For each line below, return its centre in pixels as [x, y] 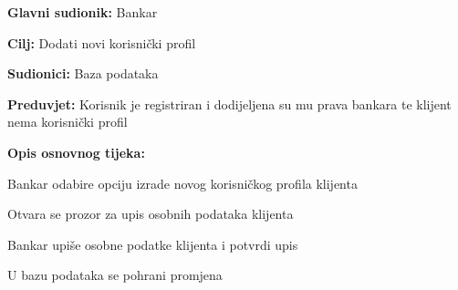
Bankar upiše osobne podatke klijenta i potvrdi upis [153, 244]
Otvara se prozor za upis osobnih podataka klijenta [151, 214]
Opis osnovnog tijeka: [76, 152]
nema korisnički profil [68, 122]
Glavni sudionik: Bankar [83, 12]
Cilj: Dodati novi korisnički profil [102, 42]
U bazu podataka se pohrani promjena [115, 275]
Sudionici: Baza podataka [83, 73]
